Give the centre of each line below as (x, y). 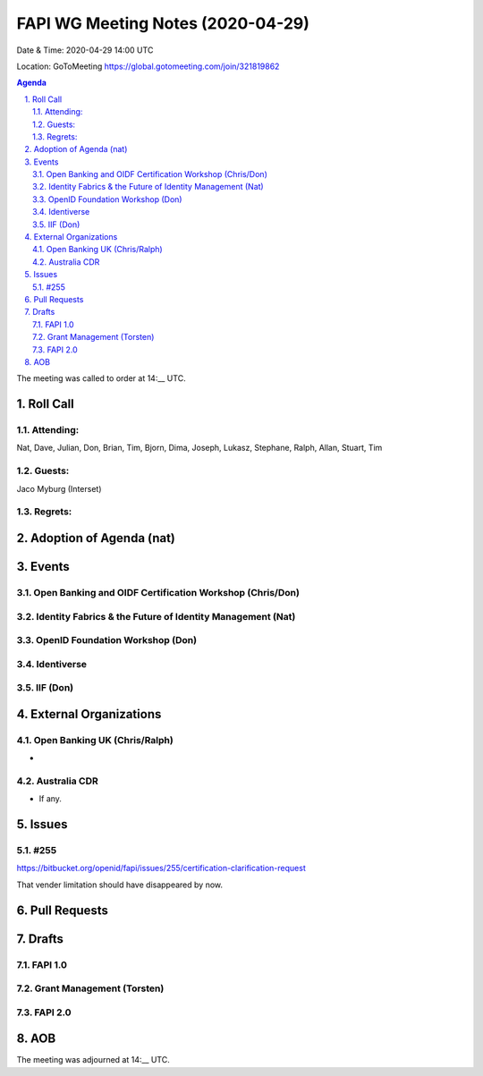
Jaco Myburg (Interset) (59, 488)
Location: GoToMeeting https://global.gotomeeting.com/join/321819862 (148, 66)
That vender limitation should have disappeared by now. (120, 885)
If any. (51, 799)
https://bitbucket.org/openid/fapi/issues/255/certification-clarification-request (161, 868)
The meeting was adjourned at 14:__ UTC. (93, 1060)
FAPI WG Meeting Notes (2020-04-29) (163, 23)
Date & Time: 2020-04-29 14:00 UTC (85, 50)
